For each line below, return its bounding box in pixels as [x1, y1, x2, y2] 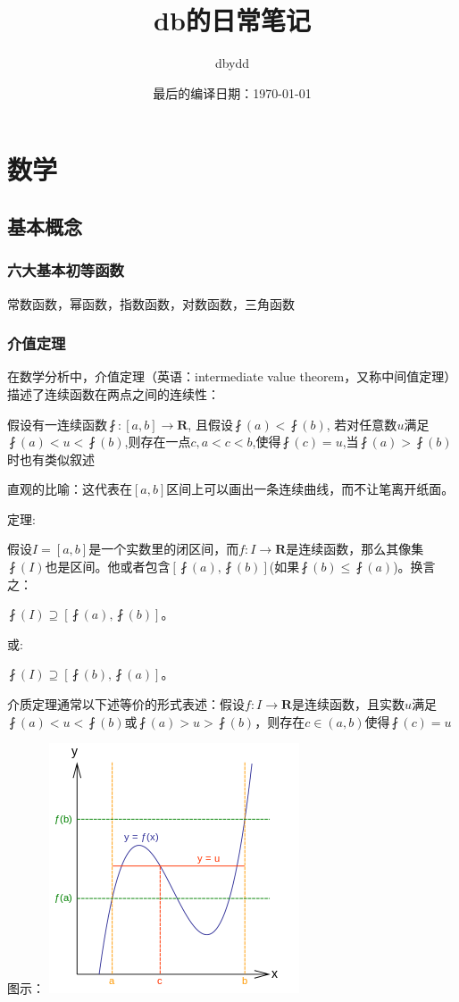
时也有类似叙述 [7, 449, 95, 468]
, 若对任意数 [326, 414, 397, 433]
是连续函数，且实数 [292, 695, 405, 714]
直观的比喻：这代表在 [7, 480, 132, 498]
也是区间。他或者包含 [45, 557, 171, 576]
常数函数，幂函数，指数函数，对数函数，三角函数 [7, 294, 295, 313]
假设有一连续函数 [7, 414, 107, 433]
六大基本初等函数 [7, 259, 124, 281]
